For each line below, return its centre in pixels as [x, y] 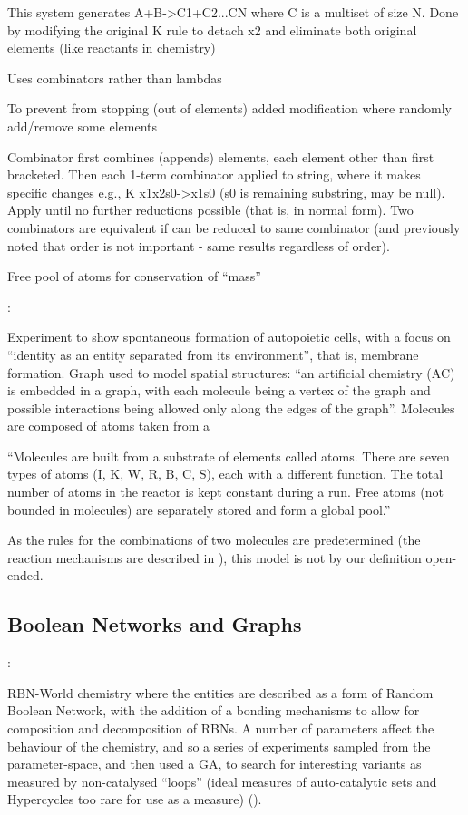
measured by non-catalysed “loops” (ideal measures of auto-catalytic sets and [222, 781]
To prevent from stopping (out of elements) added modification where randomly [229, 108]
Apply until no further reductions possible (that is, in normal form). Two [210, 210]
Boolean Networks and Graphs [155, 624]
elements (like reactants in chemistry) [112, 48]
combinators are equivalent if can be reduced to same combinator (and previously [234, 227]
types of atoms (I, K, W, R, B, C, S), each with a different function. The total [225, 474]
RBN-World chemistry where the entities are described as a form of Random [220, 692]
